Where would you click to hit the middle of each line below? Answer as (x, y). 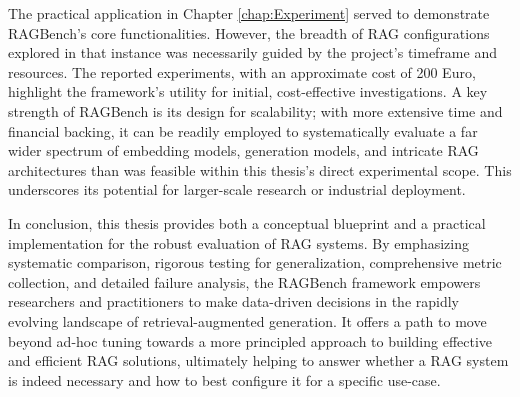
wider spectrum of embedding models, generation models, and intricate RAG (243, 150)
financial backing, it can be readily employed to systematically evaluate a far (243, 130)
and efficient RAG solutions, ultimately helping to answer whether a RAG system (258, 360)
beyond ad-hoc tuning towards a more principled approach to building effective (250, 340)
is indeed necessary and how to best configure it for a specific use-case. (224, 379)
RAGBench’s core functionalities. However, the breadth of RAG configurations (249, 32)
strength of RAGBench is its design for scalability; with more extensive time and (255, 110)
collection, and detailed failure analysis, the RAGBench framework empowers (244, 281)
